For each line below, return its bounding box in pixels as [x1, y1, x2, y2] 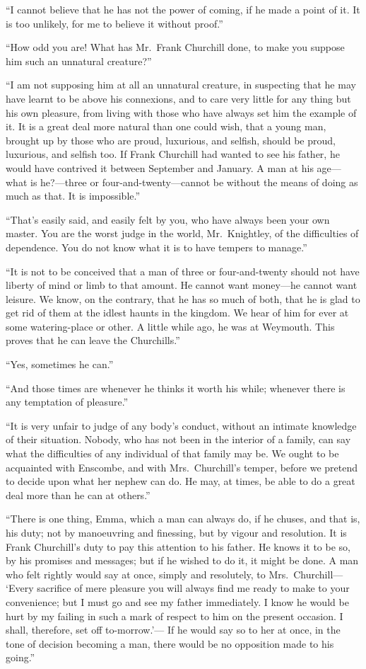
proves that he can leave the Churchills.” [6, 333, 180, 348]
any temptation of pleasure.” [6, 394, 129, 409]
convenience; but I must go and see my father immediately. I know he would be [6, 594, 349, 609]
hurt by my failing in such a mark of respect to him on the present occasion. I [6, 608, 343, 623]
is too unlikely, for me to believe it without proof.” [6, 16, 223, 30]
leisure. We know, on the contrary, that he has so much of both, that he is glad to [6, 291, 360, 306]
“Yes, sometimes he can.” [6, 357, 114, 372]
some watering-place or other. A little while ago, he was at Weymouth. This [6, 319, 335, 333]
